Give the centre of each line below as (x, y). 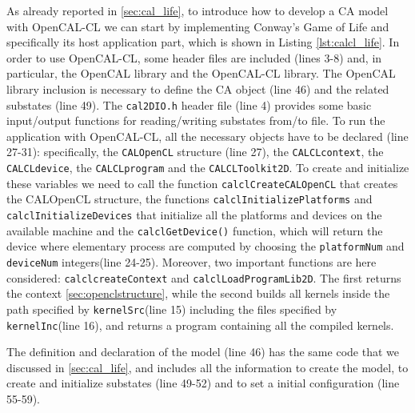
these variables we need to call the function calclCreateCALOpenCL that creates (202, 183)
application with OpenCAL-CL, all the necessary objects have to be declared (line (207, 136)
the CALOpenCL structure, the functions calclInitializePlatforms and (190, 199)
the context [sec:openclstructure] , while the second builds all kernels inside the (198, 293)
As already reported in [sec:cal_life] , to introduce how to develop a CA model (198, 10)
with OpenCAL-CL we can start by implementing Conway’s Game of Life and (198, 26)
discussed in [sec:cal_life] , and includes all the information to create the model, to (207, 367)
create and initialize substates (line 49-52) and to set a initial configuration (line (203, 383)
